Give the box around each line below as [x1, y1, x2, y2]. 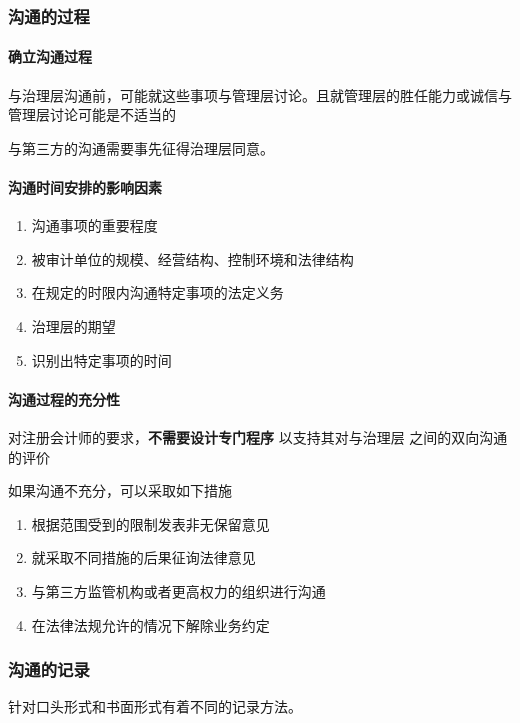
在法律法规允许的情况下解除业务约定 [31, 614, 270, 635]
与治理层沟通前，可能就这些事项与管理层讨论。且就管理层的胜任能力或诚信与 [8, 84, 512, 105]
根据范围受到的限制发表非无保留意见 [31, 513, 270, 534]
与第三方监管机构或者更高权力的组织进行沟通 [31, 580, 326, 601]
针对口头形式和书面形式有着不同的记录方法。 [8, 696, 302, 717]
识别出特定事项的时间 [31, 349, 172, 370]
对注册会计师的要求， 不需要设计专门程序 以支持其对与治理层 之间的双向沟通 [8, 426, 508, 447]
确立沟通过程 [8, 46, 92, 67]
